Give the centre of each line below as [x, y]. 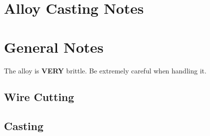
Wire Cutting [39, 97]
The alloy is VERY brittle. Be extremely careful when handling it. [105, 70]
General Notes [54, 47]
